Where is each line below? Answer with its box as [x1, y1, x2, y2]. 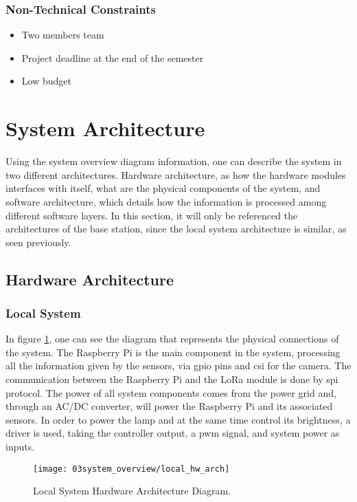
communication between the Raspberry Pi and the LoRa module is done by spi [5, 372, 338, 386]
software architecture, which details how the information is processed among [5, 194, 327, 208]
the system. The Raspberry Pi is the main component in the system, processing [5, 345, 341, 359]
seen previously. [5, 234, 71, 249]
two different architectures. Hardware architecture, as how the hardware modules [5, 167, 346, 182]
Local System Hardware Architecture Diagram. [33, 483, 231, 498]
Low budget [21, 74, 71, 88]
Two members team [21, 28, 104, 42]
